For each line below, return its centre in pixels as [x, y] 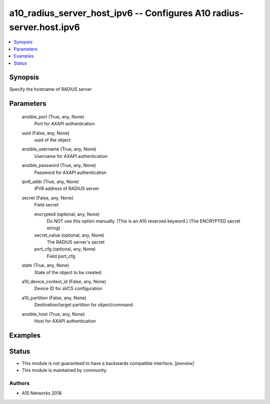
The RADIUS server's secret [76, 242]
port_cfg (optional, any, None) [65, 249]
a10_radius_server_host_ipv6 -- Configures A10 [110, 13]
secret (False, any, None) [47, 197]
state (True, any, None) [45, 265]
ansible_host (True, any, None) [53, 314]
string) [53, 228]
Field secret [46, 205]
